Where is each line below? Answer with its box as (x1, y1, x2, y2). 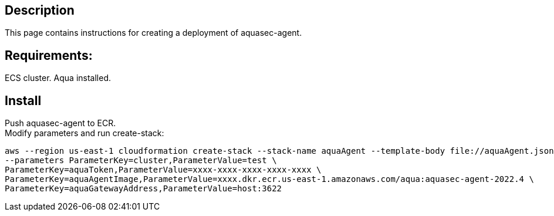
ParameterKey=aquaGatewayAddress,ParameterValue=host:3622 (5, 184, 282, 194)
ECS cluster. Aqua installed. (5, 73, 112, 83)
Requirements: (5, 48, 93, 63)
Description (5, 3, 75, 18)
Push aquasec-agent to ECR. (5, 118, 116, 129)
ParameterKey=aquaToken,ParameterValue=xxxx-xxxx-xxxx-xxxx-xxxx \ (5, 165, 322, 175)
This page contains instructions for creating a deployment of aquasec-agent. (5, 28, 302, 38)
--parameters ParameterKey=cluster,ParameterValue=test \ (5, 156, 277, 166)
